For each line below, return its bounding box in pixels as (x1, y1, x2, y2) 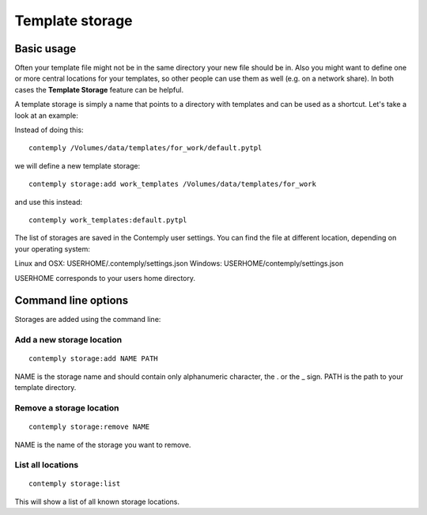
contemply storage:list (28, 479, 121, 488)
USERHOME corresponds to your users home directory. (14, 273, 196, 282)
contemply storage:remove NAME (28, 422, 150, 431)
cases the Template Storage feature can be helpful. (14, 85, 184, 94)
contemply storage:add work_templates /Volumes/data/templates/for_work (28, 180, 316, 189)
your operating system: (14, 244, 91, 253)
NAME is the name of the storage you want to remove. (14, 440, 191, 449)
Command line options (14, 293, 129, 308)
